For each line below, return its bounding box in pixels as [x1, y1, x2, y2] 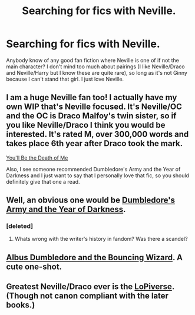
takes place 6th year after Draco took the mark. [6, 138, 183, 148]
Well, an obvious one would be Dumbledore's [6, 195, 176, 205]
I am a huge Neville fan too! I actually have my [6, 92, 177, 102]
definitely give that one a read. [6, 178, 81, 185]
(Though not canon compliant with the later [6, 291, 169, 301]
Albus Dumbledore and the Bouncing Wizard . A [6, 252, 183, 263]
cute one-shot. [6, 261, 62, 271]
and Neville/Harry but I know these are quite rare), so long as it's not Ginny [6, 69, 187, 76]
